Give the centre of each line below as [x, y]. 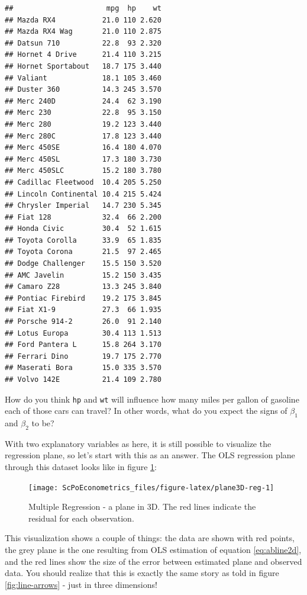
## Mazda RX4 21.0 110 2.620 [83, 20]
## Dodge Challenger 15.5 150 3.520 [83, 264]
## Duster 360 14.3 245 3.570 [83, 90]
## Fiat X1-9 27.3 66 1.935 [83, 310]
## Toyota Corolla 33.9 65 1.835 [83, 240]
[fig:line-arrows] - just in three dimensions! [81, 584]
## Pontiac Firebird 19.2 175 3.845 [83, 298]
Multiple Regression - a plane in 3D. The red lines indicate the [142, 506]
